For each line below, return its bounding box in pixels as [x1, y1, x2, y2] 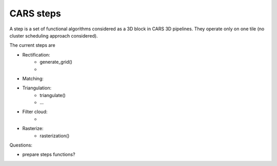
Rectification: [22, 51, 51, 58]
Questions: [9, 142, 33, 149]
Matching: [22, 75, 44, 82]
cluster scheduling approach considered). [9, 32, 98, 39]
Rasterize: [22, 125, 44, 132]
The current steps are [9, 42, 56, 48]
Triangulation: [22, 85, 51, 91]
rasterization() [39, 133, 70, 139]
